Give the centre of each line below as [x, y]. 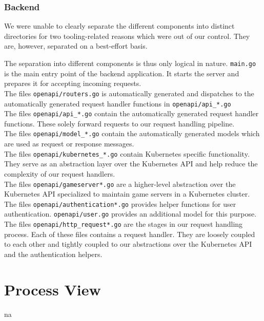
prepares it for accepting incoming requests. [73, 83]
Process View [53, 289]
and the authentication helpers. [53, 254]
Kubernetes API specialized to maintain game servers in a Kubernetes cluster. [127, 194]
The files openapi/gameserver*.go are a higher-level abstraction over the [120, 184]
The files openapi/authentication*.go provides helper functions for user [120, 204]
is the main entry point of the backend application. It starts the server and [122, 73]
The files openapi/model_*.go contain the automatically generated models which [132, 133]
